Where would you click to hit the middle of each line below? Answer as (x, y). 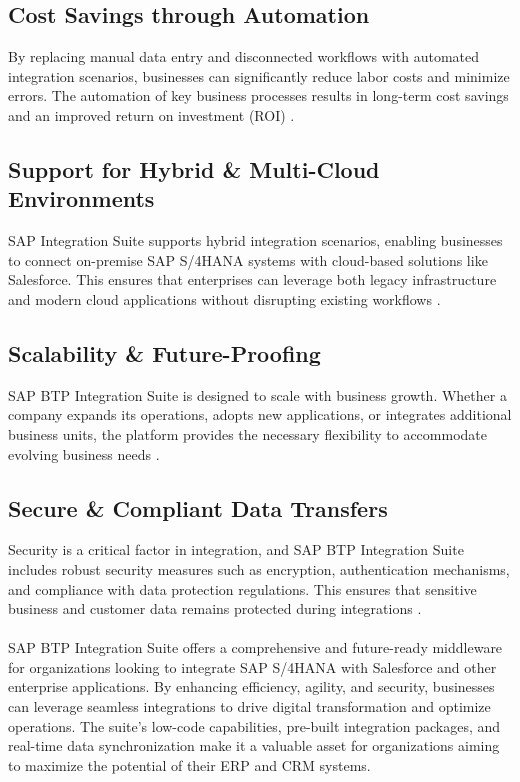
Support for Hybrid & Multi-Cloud (194, 168)
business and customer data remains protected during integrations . (215, 608)
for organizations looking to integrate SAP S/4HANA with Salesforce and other (252, 666)
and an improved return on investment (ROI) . (151, 114)
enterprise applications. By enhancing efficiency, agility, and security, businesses (251, 686)
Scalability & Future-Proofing (164, 352)
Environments (81, 198)
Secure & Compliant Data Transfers (198, 507)
